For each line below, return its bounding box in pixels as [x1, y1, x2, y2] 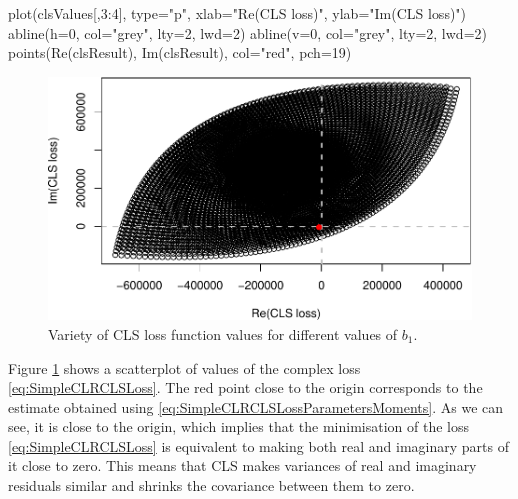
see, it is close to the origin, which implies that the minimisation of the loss [8, 416, 469, 437]
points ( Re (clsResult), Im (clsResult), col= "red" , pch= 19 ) [8, 42, 352, 63]
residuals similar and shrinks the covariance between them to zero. [8, 475, 415, 496]
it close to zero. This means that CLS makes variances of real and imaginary [8, 455, 477, 476]
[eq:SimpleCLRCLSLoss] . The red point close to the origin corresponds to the [8, 377, 483, 398]
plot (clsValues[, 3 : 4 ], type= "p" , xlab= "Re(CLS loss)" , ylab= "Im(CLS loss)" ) [8, 3, 467, 23]
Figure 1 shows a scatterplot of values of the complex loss [8, 357, 361, 378]
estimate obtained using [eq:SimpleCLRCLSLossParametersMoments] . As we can [8, 396, 504, 417]
